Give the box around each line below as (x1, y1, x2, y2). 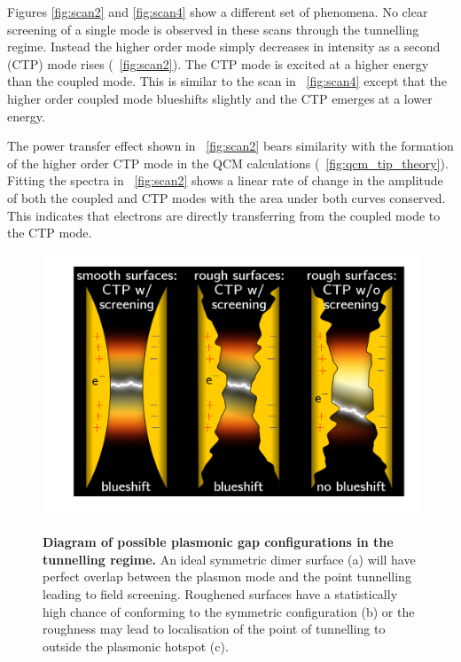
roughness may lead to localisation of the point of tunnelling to (43, 619, 386, 638)
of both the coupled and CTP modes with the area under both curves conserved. (7, 188, 446, 206)
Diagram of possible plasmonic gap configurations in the (43, 533, 394, 551)
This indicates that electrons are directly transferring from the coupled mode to (7, 206, 441, 224)
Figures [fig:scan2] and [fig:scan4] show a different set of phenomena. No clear (7, 3, 428, 20)
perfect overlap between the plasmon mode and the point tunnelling (43, 567, 411, 586)
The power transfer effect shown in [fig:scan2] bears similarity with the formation (7, 136, 454, 155)
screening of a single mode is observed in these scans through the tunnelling (7, 19, 419, 38)
